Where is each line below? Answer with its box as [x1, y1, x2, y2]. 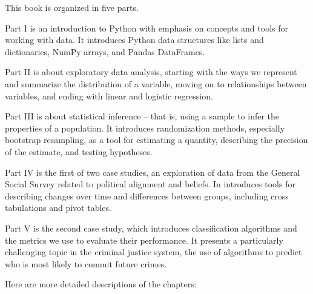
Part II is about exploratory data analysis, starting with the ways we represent [5, 65, 297, 78]
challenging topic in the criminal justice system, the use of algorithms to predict [5, 246, 302, 258]
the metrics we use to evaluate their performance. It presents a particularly [5, 233, 283, 246]
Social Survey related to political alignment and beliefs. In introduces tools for [5, 178, 295, 190]
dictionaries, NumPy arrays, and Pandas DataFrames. [5, 45, 205, 58]
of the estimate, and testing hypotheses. [5, 145, 153, 158]
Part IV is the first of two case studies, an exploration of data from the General [5, 165, 300, 178]
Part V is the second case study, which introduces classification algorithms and [5, 221, 297, 234]
